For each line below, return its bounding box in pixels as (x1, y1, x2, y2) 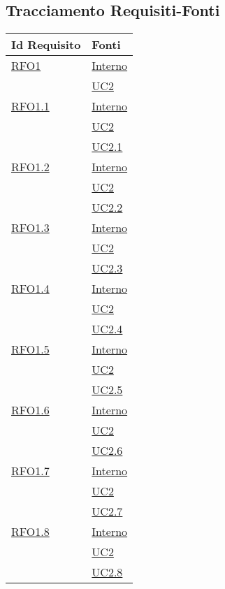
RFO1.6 (11, 402, 50, 419)
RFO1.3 (11, 219, 50, 236)
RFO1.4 (11, 280, 50, 297)
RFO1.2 (11, 159, 50, 175)
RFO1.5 (11, 341, 50, 358)
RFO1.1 (11, 98, 50, 115)
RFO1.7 (11, 463, 50, 479)
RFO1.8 (11, 523, 50, 540)
